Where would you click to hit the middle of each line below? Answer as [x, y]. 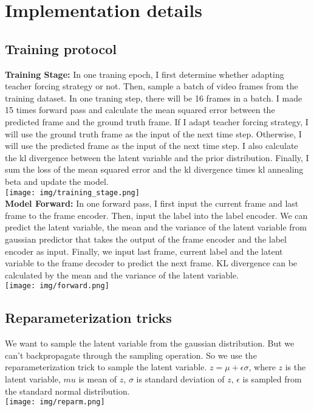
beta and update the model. [57, 181]
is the [295, 367]
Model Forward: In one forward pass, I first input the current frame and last [152, 203]
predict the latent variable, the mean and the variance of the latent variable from [156, 227]
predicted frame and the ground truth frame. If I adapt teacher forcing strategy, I [157, 121]
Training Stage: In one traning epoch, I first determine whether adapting [145, 74]
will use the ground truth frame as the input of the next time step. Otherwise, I [153, 133]
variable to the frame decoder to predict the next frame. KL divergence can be [151, 263]
